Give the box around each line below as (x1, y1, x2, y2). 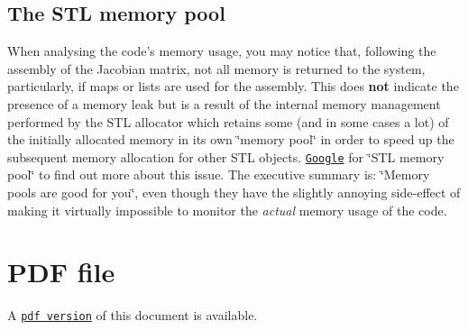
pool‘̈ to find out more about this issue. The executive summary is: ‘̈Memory (7, 165, 430, 184)
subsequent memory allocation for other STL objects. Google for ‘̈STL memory (7, 147, 445, 166)
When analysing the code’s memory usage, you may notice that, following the (7, 41, 436, 60)
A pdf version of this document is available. (7, 306, 258, 325)
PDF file (7, 253, 115, 290)
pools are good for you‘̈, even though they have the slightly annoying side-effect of (7, 183, 461, 202)
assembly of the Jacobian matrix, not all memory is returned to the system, (7, 59, 426, 78)
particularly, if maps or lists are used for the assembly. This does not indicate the (7, 77, 459, 96)
